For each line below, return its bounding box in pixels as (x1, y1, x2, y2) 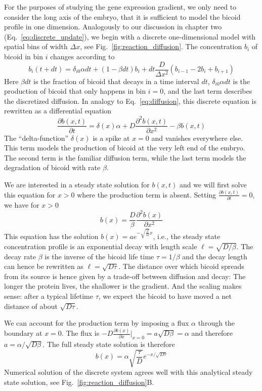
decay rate (4, 251, 36, 261)
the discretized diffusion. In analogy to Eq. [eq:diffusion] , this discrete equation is (4, 95, 256, 106)
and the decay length (182, 251, 247, 261)
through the (198, 318, 235, 328)
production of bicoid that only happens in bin (4, 86, 146, 96)
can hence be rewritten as (4, 261, 83, 271)
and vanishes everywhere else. (151, 132, 243, 143)
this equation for (4, 189, 56, 200)
